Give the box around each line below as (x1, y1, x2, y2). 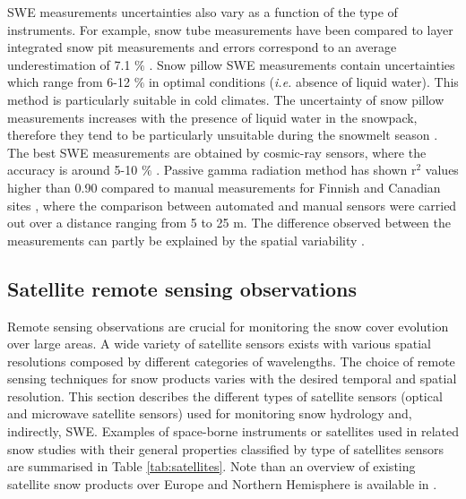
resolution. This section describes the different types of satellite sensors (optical (7, 386, 443, 405)
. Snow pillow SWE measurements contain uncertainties (149, 55, 455, 73)
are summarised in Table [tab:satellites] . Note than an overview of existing (7, 457, 416, 476)
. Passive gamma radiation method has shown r (156, 160, 417, 179)
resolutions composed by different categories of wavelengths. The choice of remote (7, 351, 455, 370)
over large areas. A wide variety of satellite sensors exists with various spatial (7, 334, 431, 353)
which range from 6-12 (7, 73, 130, 91)
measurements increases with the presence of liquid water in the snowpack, (7, 108, 418, 126)
